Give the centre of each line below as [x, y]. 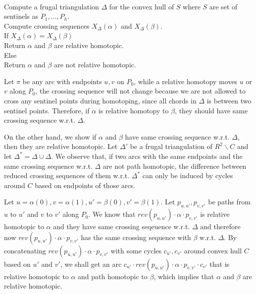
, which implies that [184, 276]
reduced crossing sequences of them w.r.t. [67, 175]
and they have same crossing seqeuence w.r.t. [122, 226]
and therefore [220, 226]
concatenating [25, 250]
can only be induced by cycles [188, 175]
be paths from [229, 202]
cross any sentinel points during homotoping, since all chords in [100, 100]
